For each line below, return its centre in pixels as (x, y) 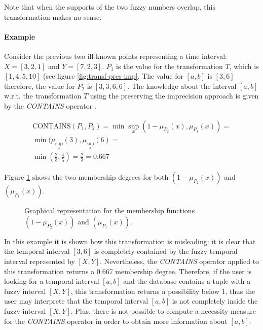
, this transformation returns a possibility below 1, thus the (163, 291)
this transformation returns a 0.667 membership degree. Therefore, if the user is (128, 271)
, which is (244, 66)
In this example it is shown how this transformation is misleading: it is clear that (130, 241)
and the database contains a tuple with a (187, 281)
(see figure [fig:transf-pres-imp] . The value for (113, 76)
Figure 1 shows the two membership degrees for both (86, 177)
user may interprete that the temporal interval (76, 301)
